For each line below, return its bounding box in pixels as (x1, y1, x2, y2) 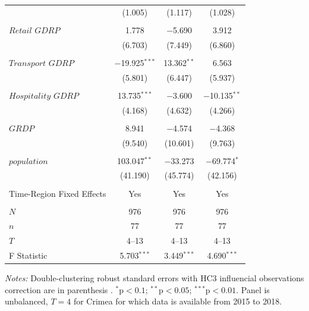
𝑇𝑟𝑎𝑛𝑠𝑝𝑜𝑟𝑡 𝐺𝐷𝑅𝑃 (9, 59, 74, 68)
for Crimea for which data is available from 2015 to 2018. (73, 295, 282, 307)
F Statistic (9, 249, 48, 262)
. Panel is (236, 283, 270, 296)
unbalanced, (5, 295, 48, 307)
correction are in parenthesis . (5, 283, 113, 296)
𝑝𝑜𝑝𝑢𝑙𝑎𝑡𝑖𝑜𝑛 (9, 157, 48, 166)
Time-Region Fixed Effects (9, 187, 106, 199)
